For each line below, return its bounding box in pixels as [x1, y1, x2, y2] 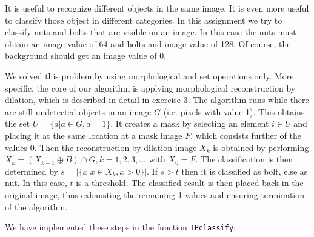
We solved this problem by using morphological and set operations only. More [5, 69, 294, 82]
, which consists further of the [190, 129, 301, 141]
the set [5, 117, 30, 130]
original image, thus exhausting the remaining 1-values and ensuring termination [5, 188, 305, 201]
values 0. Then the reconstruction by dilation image [5, 141, 197, 153]
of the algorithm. [5, 200, 68, 213]
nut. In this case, [5, 176, 67, 189]
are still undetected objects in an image [5, 105, 152, 118]
